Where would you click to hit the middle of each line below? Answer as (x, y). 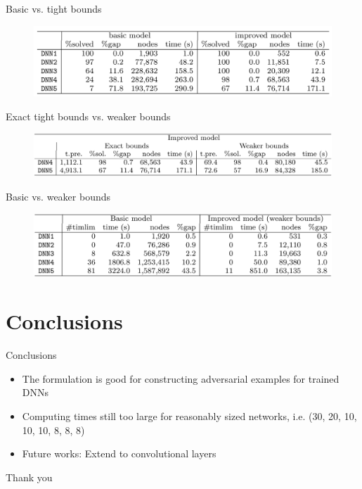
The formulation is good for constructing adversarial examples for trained (181, 378)
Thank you (29, 477)
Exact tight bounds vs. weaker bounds (88, 116)
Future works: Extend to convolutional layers (119, 453)
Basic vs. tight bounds (54, 8)
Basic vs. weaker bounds (58, 196)
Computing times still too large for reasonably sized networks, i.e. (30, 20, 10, (189, 416)
